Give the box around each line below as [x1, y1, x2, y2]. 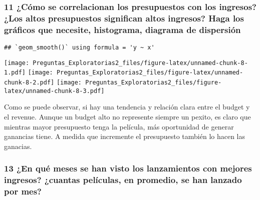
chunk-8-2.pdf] [4, 79, 55, 86]
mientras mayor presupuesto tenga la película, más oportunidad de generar [4, 121, 234, 131]
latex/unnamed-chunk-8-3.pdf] [4, 87, 105, 94]
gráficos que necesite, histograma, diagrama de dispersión [4, 23, 241, 35]
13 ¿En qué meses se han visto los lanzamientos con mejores [4, 162, 252, 174]
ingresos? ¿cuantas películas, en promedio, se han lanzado [4, 173, 242, 186]
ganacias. [4, 140, 32, 151]
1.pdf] [4, 69, 26, 76]
